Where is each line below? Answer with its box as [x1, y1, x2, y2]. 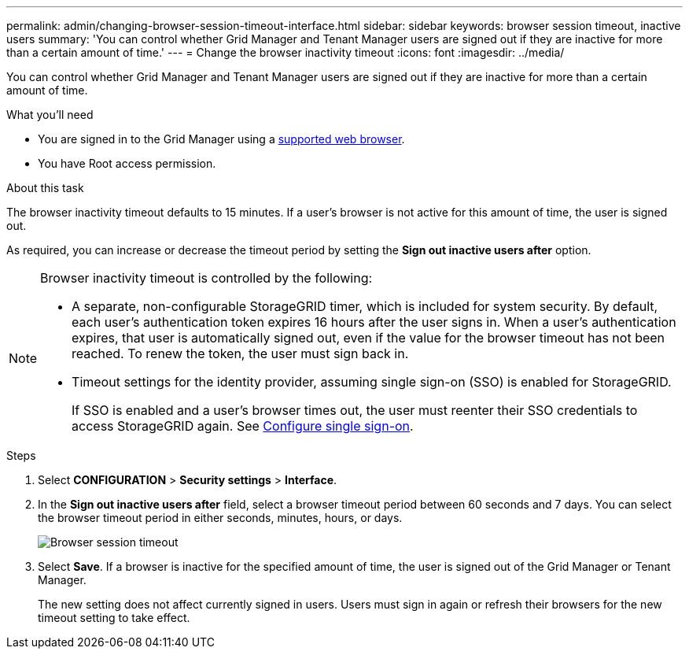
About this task [6, 181, 84, 194]
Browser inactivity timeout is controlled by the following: [40, 270, 373, 286]
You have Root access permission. [38, 157, 216, 170]
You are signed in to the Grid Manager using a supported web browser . [38, 132, 405, 146]
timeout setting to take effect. [38, 611, 190, 624]
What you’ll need [6, 108, 94, 121]
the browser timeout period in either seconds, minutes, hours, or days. [38, 511, 403, 524]
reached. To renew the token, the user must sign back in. [72, 346, 409, 361]
